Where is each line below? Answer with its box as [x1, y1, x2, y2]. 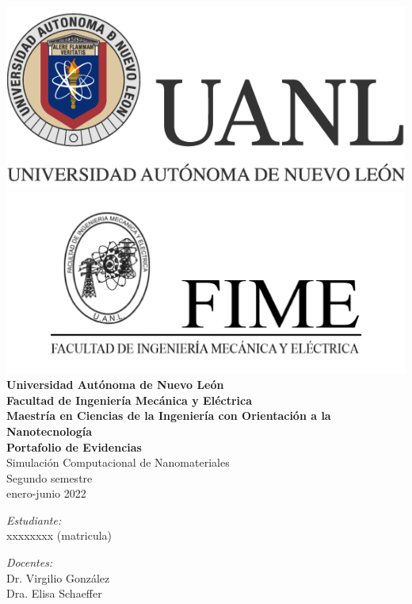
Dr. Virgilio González [6, 569, 110, 586]
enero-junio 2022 [6, 485, 86, 502]
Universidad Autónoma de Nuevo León [6, 376, 224, 393]
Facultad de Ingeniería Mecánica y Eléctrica [6, 391, 253, 408]
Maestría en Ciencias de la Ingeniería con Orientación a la [6, 407, 331, 424]
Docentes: [6, 554, 53, 571]
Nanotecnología [6, 422, 93, 439]
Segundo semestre [6, 469, 93, 486]
